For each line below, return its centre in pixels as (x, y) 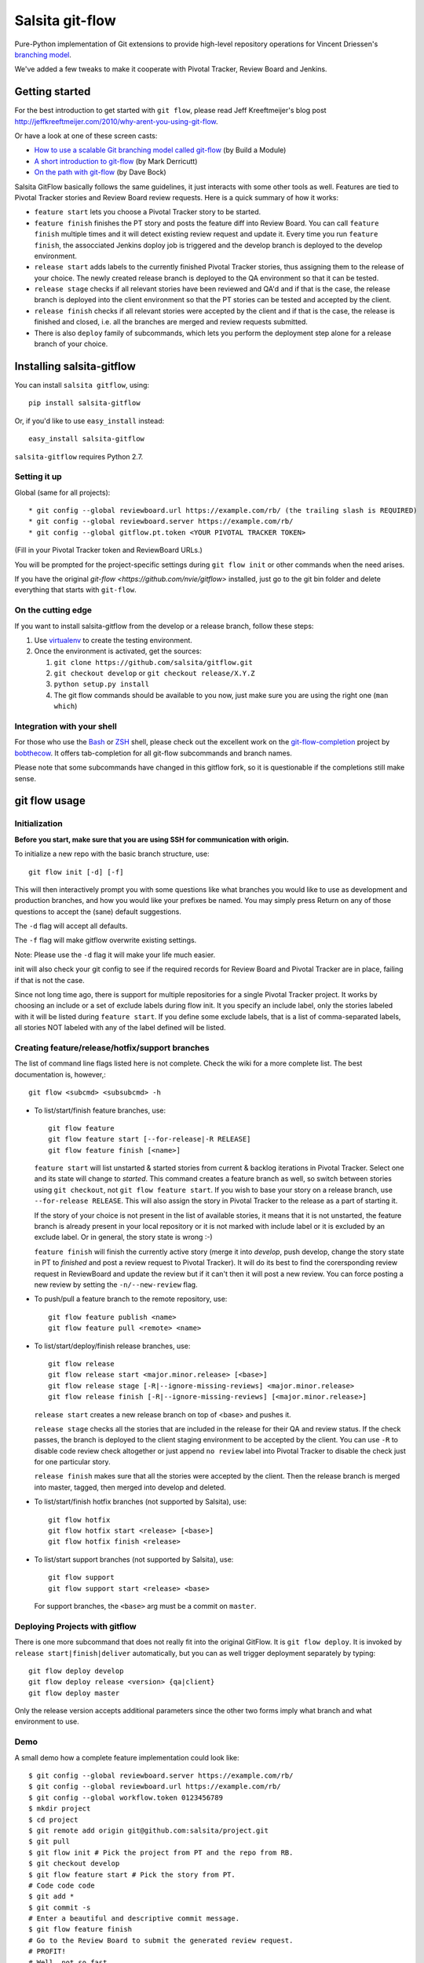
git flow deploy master (74, 1693)
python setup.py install (101, 684)
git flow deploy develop (76, 1671)
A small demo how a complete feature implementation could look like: (127, 1757)
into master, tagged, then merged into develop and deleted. (130, 1487)
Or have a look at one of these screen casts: (86, 136)
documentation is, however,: (60, 1074)
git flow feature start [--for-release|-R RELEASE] (150, 1139)
